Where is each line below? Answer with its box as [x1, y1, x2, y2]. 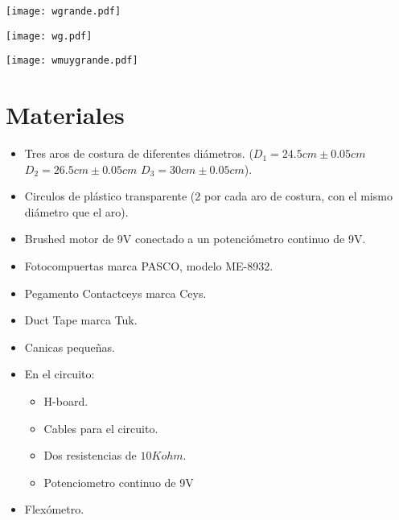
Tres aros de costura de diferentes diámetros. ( [24, 145, 253, 162]
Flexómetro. [24, 501, 84, 518]
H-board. [43, 393, 88, 410]
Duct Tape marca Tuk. [24, 312, 138, 328]
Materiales [6, 98, 125, 131]
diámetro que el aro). [24, 203, 129, 220]
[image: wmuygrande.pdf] [6, 55, 138, 67]
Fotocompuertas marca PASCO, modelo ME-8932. [24, 258, 274, 274]
